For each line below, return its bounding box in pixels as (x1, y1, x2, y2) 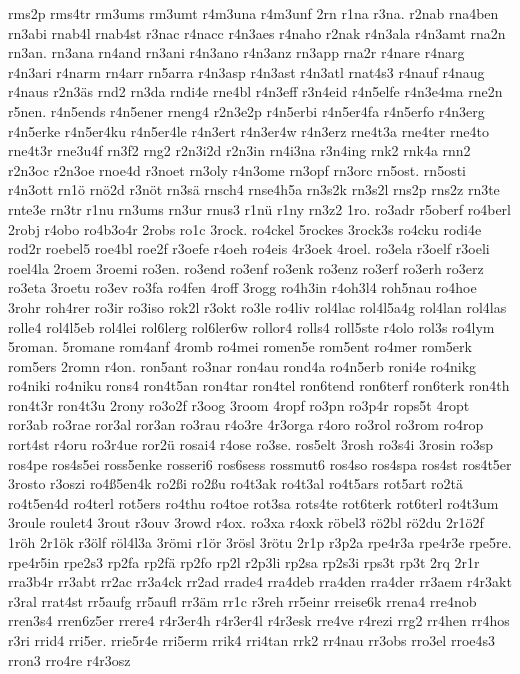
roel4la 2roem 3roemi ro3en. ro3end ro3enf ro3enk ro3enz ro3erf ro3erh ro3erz (8, 257, 484, 278)
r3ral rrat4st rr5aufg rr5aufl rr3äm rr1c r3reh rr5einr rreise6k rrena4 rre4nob (8, 590, 477, 611)
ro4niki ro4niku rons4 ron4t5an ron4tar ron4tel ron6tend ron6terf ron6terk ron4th (8, 375, 510, 396)
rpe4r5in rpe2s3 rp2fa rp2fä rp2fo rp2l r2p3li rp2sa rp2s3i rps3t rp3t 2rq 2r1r (8, 551, 480, 572)
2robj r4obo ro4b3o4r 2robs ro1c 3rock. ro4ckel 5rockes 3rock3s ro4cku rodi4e (8, 218, 482, 239)
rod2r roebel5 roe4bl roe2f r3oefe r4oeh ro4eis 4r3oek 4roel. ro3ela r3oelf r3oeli (8, 238, 490, 259)
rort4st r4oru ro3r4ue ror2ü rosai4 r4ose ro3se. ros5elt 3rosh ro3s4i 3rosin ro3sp (8, 434, 494, 455)
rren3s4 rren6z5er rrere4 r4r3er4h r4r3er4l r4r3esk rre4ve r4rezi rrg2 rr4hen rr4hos (8, 610, 510, 631)
